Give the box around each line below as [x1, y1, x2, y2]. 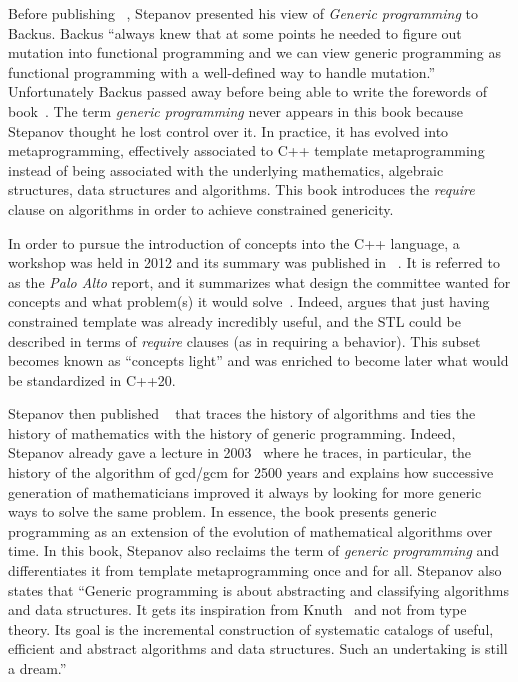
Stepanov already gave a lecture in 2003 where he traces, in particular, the [8, 442, 472, 463]
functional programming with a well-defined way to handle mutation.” [8, 61, 436, 82]
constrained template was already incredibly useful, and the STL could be [8, 310, 461, 331]
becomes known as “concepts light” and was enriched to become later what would [8, 350, 509, 371]
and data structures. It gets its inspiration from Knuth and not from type [8, 599, 467, 620]
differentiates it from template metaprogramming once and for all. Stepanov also [8, 560, 502, 581]
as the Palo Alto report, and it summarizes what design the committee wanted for [8, 271, 511, 292]
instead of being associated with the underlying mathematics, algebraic [8, 159, 444, 180]
